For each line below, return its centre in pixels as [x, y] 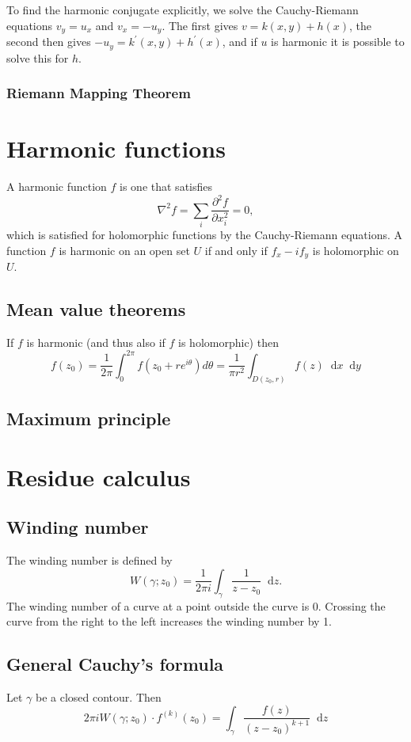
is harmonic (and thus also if [96, 342]
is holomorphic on [356, 250]
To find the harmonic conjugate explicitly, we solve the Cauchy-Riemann [183, 10]
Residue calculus [99, 476]
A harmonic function [57, 186]
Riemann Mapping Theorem [99, 93]
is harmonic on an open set [124, 250]
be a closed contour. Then [99, 696]
